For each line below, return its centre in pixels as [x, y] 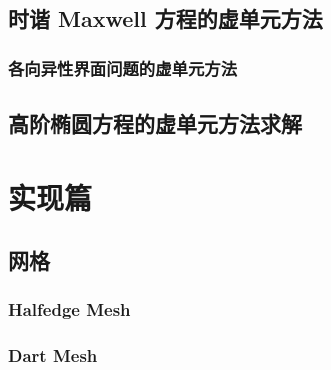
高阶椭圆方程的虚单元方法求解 [155, 123]
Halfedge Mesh [69, 309]
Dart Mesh [53, 355]
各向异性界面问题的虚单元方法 [123, 67]
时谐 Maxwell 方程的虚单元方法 [165, 18]
